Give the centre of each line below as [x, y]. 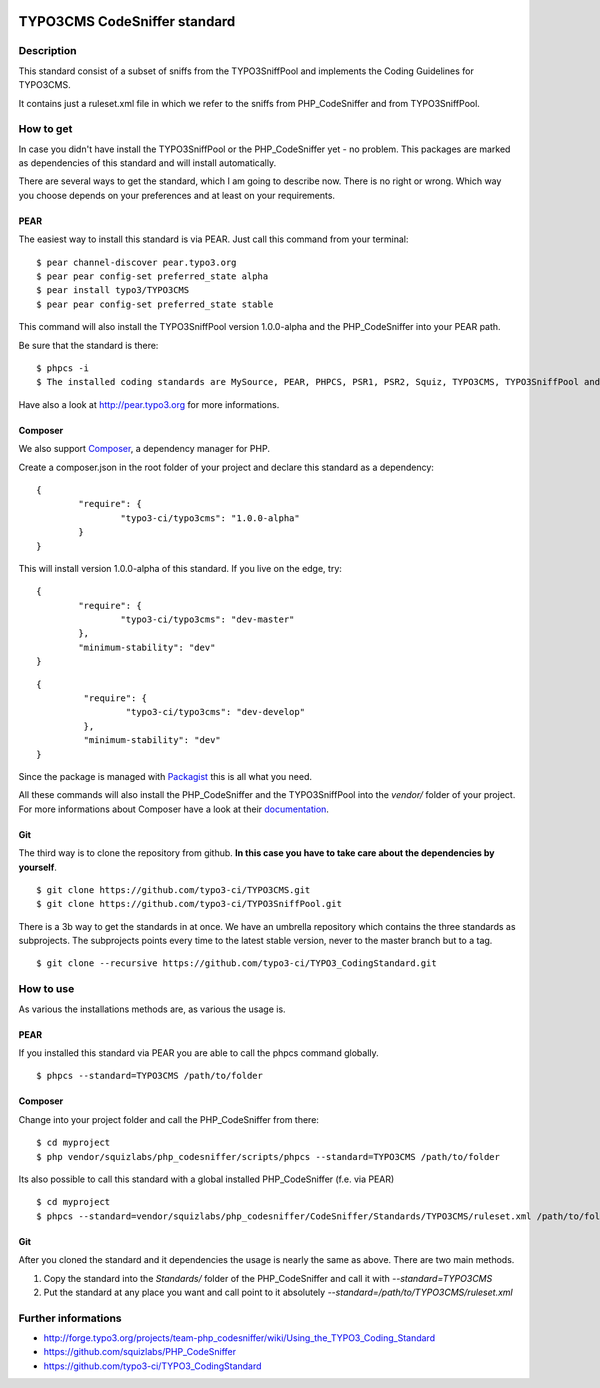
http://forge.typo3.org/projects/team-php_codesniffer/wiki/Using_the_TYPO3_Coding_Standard [239, 1338]
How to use [46, 989]
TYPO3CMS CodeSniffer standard [127, 21]
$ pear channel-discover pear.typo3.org [136, 262]
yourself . [37, 867]
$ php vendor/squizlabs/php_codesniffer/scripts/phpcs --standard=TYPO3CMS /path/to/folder [268, 1156]
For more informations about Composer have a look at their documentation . [174, 809]
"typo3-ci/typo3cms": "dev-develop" [215, 712]
